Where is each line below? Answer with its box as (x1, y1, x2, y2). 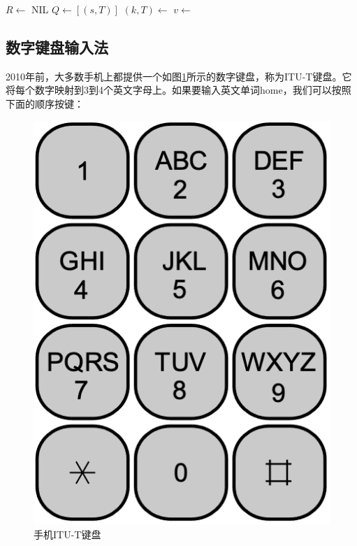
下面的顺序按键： (6, 96, 84, 110)
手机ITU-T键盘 (34, 526, 101, 541)
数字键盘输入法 (6, 36, 108, 57)
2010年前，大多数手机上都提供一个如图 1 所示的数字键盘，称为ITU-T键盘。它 (6, 69, 352, 83)
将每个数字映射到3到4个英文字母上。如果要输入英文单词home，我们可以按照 (6, 82, 351, 97)
